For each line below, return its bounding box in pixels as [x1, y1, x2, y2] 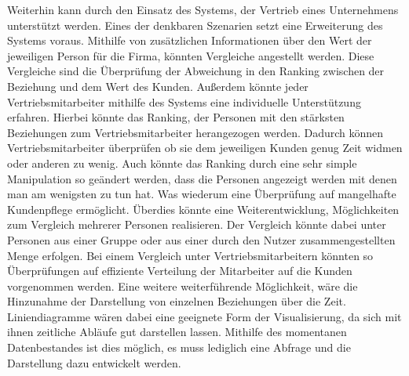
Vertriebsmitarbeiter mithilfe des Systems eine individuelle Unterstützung [7, 93, 361, 110]
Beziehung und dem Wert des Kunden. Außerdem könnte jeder [7, 78, 309, 94]
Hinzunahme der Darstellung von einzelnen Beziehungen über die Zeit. [7, 293, 346, 309]
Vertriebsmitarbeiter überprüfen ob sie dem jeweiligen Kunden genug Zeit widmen [7, 139, 403, 156]
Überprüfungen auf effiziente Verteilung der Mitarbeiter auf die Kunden [7, 262, 352, 279]
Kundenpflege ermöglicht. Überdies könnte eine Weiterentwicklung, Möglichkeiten [7, 201, 400, 217]
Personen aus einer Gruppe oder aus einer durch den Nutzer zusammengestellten [7, 231, 396, 248]
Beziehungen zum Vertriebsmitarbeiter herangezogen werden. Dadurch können [7, 124, 384, 140]
